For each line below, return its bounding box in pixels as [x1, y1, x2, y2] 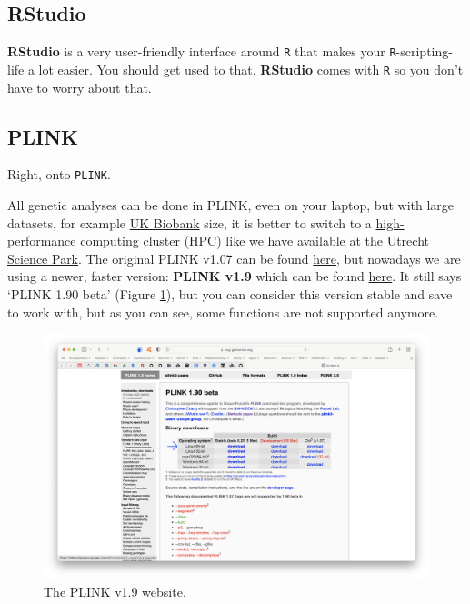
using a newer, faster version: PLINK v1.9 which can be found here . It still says [7, 267, 462, 286]
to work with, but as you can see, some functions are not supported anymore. [7, 302, 439, 321]
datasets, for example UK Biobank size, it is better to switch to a [7, 213, 372, 232]
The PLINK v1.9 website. [44, 582, 186, 601]
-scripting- [395, 42, 453, 61]
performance [7, 231, 76, 250]
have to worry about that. [7, 77, 152, 96]
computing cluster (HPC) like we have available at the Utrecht [80, 231, 429, 250]
